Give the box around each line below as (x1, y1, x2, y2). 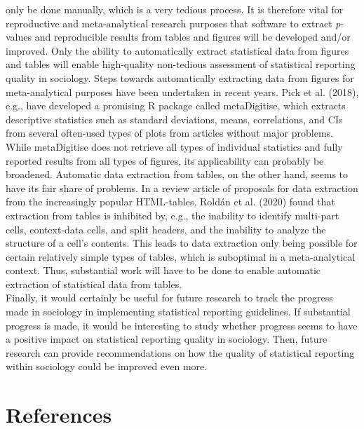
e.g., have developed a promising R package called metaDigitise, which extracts (6, 98, 346, 113)
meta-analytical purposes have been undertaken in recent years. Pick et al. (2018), (6, 84, 359, 99)
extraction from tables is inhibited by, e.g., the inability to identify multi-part (6, 207, 339, 222)
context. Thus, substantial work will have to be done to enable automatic (6, 263, 321, 278)
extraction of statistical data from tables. (6, 276, 182, 291)
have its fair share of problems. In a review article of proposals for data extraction (6, 180, 358, 195)
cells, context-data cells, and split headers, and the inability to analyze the (6, 222, 326, 236)
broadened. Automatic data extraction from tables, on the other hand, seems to (6, 167, 349, 182)
